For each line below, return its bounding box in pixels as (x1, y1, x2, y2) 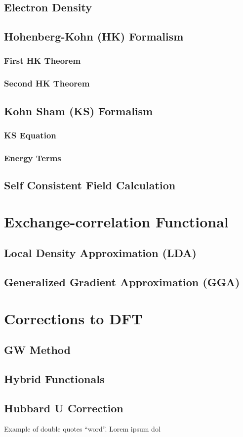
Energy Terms (4, 151, 61, 164)
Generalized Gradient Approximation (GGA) (4, 274, 240, 290)
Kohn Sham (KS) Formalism (4, 103, 153, 118)
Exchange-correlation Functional (4, 211, 229, 231)
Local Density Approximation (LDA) (4, 245, 197, 261)
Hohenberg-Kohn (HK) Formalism (4, 29, 184, 44)
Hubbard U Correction (4, 400, 123, 415)
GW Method (4, 342, 71, 357)
